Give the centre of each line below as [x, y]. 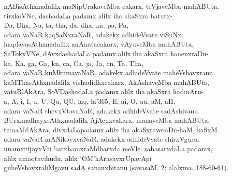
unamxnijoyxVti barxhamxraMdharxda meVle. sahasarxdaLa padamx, [108, 148]
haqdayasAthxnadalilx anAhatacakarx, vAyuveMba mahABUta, [99, 44]
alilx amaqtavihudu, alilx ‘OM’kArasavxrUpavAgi [78, 158]
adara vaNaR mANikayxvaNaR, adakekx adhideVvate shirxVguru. [102, 139]
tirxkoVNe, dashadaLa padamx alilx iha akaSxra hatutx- [88, 15]
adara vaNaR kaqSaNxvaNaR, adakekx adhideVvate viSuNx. [94, 34]
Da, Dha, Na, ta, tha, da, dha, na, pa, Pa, [66, 25]
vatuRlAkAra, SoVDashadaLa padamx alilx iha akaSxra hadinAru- [104, 91]
